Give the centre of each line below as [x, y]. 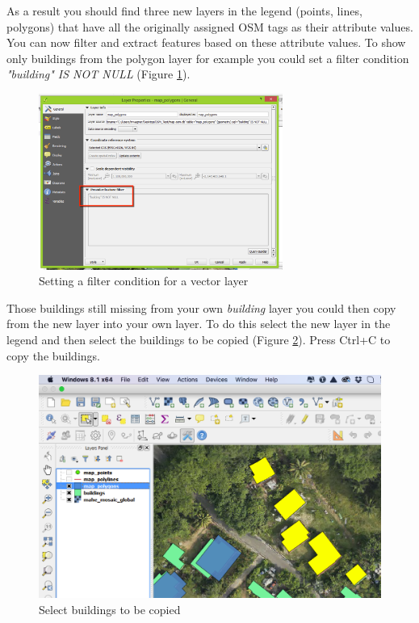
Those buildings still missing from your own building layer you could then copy [201, 307]
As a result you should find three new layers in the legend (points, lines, [184, 11]
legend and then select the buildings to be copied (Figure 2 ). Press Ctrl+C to [199, 339]
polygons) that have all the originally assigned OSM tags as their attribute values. [210, 26]
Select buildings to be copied [110, 609]
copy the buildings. [53, 355]
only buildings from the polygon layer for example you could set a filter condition [208, 58]
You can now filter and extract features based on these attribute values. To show [206, 42]
